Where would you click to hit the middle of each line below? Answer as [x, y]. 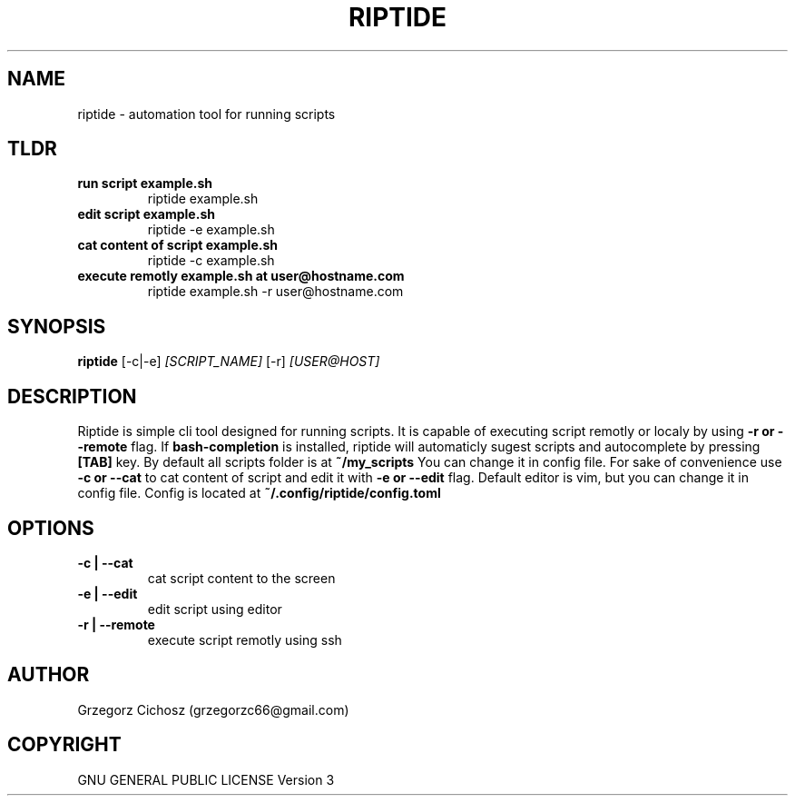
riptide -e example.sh [211, 230]
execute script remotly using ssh [245, 639]
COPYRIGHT [64, 745]
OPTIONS [51, 528]
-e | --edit [108, 593]
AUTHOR [49, 675]
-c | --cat [105, 562]
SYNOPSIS [57, 326]
